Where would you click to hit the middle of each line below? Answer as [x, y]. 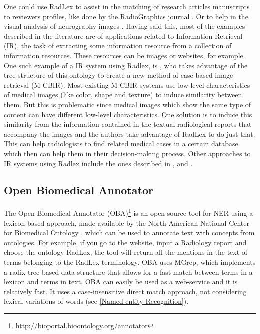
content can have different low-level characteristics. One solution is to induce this [128, 114]
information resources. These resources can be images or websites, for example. [125, 55]
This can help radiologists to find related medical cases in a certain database [121, 144]
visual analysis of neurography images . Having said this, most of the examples [125, 26]
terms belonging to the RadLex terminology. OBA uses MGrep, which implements [130, 261]
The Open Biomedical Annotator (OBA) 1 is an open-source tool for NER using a [129, 212]
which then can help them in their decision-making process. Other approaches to [127, 153]
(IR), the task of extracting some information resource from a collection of [118, 46]
